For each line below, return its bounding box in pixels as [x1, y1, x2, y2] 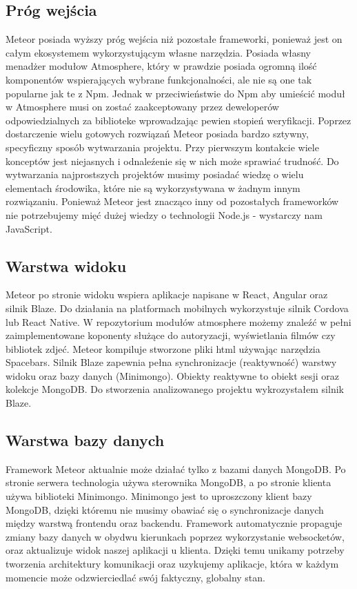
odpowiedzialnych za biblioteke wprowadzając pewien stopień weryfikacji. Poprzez [6, 113, 351, 127]
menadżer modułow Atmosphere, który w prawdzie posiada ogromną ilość [6, 59, 317, 73]
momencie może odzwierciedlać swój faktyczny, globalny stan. [6, 570, 265, 584]
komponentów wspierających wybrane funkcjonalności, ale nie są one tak [6, 72, 312, 86]
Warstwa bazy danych [6, 429, 165, 451]
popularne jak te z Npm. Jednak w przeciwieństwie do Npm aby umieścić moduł [6, 86, 345, 100]
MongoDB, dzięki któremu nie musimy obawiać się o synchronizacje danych [6, 502, 324, 516]
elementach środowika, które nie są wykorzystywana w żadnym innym [6, 180, 300, 195]
